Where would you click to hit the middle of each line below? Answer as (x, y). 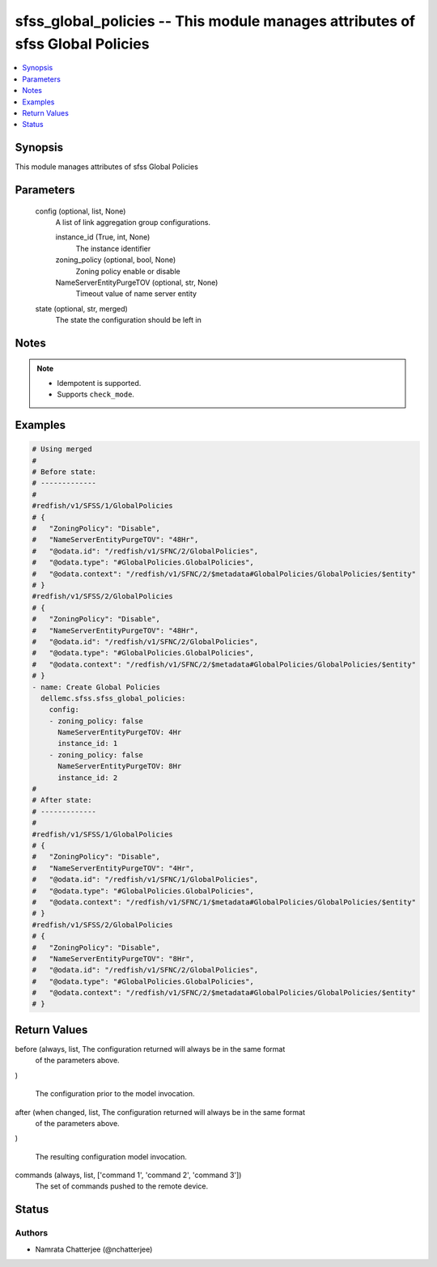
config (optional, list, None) (81, 211)
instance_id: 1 (88, 744)
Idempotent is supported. (99, 383)
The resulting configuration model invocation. (111, 1156)
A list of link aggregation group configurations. (133, 222)
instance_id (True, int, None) (103, 237)
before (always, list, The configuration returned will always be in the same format (150, 1049)
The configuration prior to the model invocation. (115, 1094)
